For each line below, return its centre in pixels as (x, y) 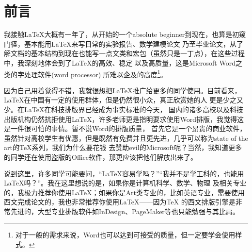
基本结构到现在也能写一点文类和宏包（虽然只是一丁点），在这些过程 (138, 53)
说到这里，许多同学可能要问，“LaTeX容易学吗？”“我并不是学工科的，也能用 (124, 173)
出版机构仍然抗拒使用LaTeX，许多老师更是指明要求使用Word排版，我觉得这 (124, 119)
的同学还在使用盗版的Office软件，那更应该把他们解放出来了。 (101, 157)
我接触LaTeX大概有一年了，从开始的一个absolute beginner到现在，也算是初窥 (125, 34)
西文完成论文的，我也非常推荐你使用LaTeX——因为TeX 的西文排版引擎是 (120, 202)
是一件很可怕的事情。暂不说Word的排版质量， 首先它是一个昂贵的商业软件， (125, 128)
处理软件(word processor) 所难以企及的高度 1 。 (95, 73)
